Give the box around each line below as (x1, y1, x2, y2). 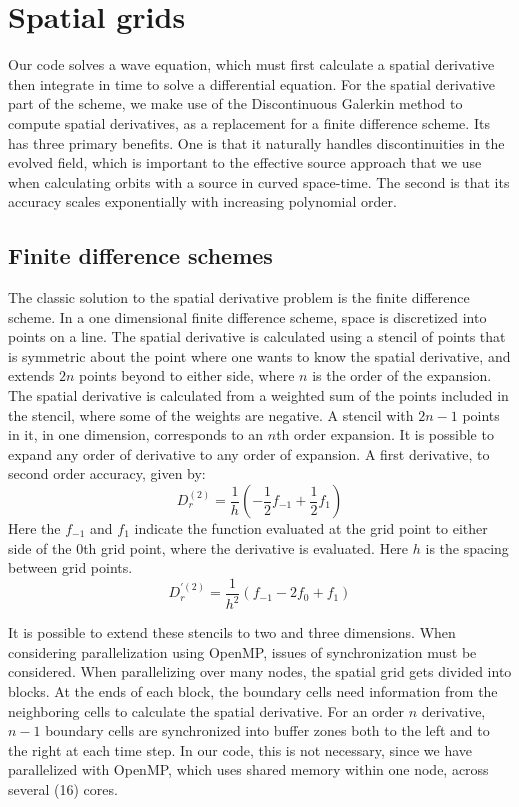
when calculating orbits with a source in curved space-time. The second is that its (8, 171, 510, 192)
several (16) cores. (8, 778, 118, 799)
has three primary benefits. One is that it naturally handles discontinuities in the (8, 132, 505, 153)
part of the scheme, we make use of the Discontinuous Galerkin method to (8, 93, 463, 114)
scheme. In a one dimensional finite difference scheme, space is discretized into (8, 306, 487, 327)
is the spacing (425, 537, 509, 558)
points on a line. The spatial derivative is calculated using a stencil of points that (8, 326, 506, 347)
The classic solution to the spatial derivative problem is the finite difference (8, 287, 470, 308)
